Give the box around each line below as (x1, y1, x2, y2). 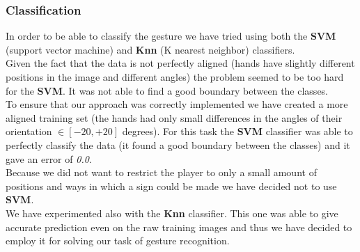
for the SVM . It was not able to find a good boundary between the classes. (6, 83, 329, 97)
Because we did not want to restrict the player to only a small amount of (6, 165, 317, 180)
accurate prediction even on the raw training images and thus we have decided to (6, 219, 352, 234)
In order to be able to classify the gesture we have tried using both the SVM (6, 29, 336, 43)
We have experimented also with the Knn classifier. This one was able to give (6, 205, 338, 220)
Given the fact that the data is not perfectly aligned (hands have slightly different (6, 56, 355, 70)
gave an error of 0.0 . (6, 151, 92, 166)
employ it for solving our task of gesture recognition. (6, 233, 230, 248)
